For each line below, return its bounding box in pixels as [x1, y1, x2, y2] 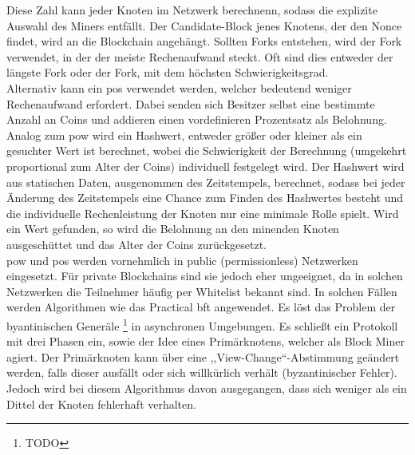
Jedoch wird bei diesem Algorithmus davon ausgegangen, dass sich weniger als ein [6, 379, 407, 396]
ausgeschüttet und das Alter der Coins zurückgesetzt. [6, 235, 267, 252]
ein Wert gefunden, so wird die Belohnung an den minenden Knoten [6, 220, 339, 237]
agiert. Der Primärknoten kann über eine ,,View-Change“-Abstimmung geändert [6, 348, 400, 365]
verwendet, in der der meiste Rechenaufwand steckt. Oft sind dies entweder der [6, 48, 393, 65]
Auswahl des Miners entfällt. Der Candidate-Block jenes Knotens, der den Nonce [6, 17, 402, 34]
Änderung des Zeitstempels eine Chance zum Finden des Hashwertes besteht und [6, 189, 403, 206]
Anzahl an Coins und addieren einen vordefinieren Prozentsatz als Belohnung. [6, 111, 387, 128]
